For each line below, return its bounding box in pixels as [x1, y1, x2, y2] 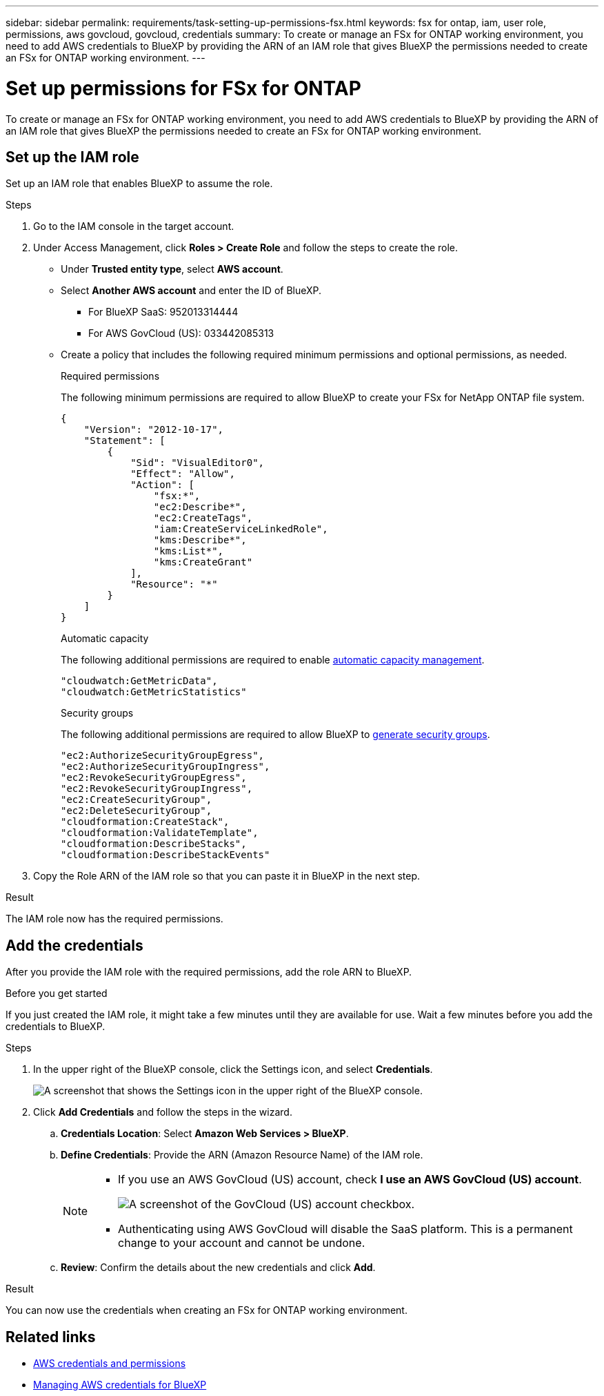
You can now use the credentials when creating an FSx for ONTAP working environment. [6, 1304, 407, 1317]
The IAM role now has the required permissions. [6, 913, 223, 925]
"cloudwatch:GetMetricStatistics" [61, 686, 247, 698]
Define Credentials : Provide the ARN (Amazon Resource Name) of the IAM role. [61, 1149, 423, 1161]
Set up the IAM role [6, 148, 139, 166]
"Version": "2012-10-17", [83, 424, 224, 436]
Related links [6, 1328, 96, 1346]
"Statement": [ [83, 435, 165, 447]
